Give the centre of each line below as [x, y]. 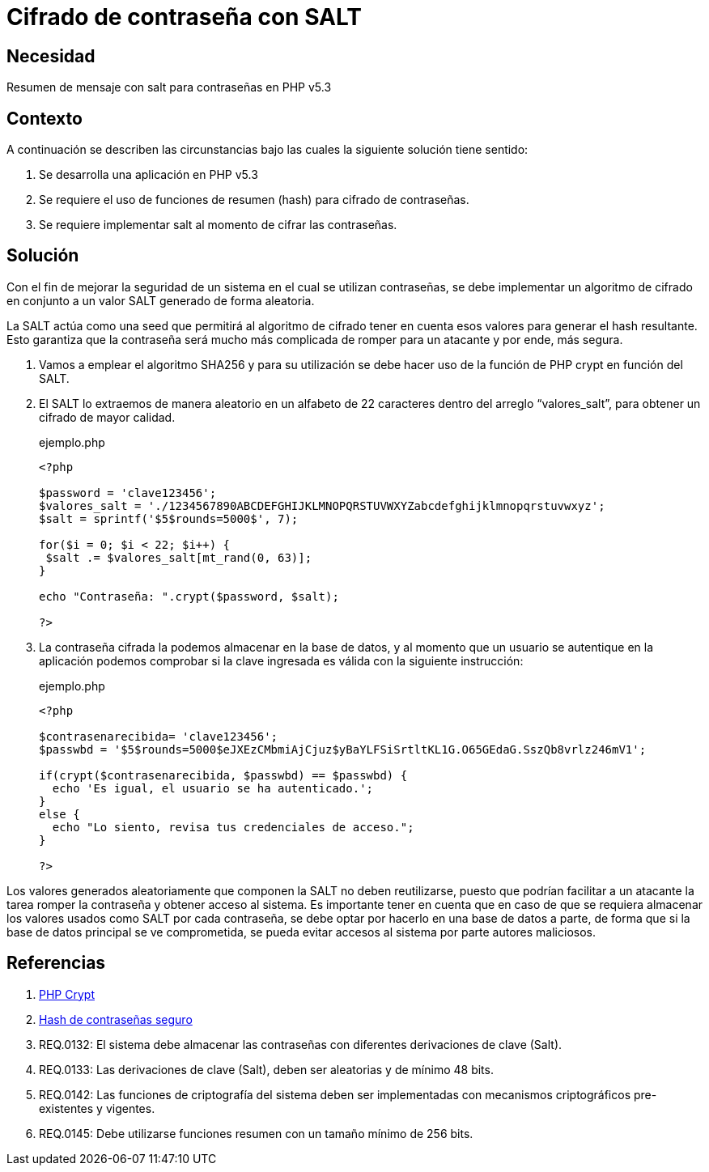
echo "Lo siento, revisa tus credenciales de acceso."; [233, 827]
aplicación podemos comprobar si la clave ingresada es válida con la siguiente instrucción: [281, 660]
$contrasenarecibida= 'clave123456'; [159, 736]
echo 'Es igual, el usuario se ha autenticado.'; [213, 788]
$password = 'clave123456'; [128, 493]
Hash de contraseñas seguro [116, 1019]
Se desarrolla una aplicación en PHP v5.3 [149, 175]
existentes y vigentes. [97, 1108]
